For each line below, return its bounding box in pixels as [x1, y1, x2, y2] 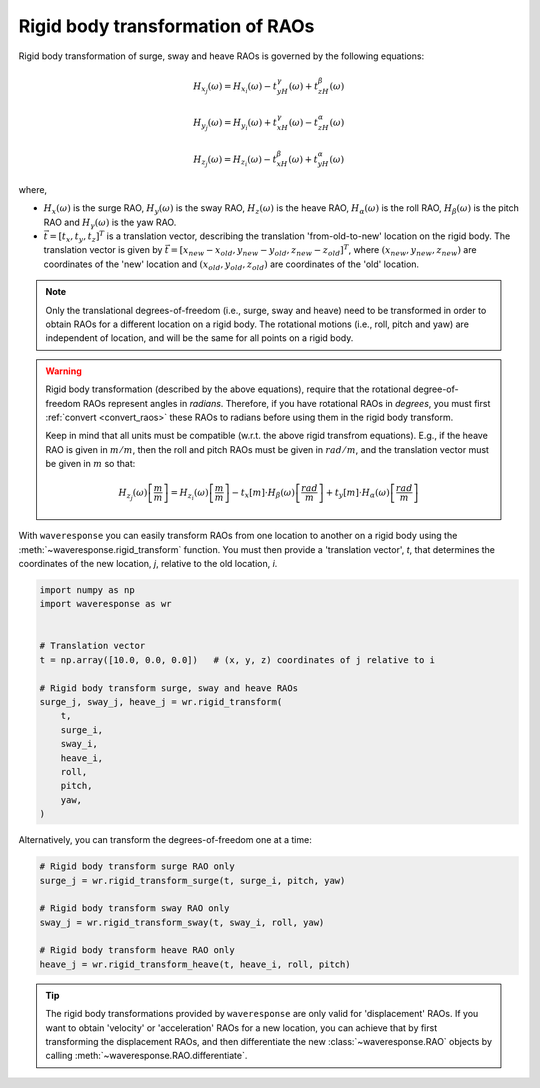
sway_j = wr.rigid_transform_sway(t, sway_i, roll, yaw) [39, 916, 325, 928]
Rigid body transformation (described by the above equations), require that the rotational [45, 383, 412, 395]
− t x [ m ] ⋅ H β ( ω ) [231, 486, 295, 500]
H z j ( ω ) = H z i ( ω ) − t [193, 153, 277, 169]
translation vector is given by [43, 244, 163, 256]
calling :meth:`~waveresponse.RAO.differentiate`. [45, 1050, 248, 1062]
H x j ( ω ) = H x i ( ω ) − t [193, 80, 278, 95]
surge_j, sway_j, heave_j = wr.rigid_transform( [39, 696, 283, 708]
